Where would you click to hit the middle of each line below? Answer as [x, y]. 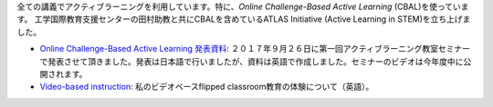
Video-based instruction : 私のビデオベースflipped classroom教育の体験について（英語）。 [207, 87]
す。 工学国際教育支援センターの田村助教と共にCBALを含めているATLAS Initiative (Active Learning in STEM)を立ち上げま [244, 19]
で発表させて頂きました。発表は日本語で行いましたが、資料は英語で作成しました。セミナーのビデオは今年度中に [252, 61]
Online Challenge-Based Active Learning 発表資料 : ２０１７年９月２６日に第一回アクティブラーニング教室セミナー [255, 49]
